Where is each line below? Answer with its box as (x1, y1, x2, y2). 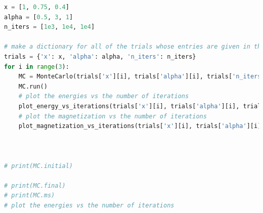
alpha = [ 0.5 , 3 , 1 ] (4, 13, 73, 21)
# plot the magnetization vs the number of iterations (18, 112, 207, 120)
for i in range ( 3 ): (4, 63, 69, 70)
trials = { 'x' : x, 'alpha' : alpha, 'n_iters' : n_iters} (4, 53, 196, 60)
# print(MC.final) (4, 182, 66, 189)
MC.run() (18, 82, 48, 90)
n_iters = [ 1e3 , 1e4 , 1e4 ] (4, 23, 95, 31)
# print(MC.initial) (4, 162, 73, 169)
